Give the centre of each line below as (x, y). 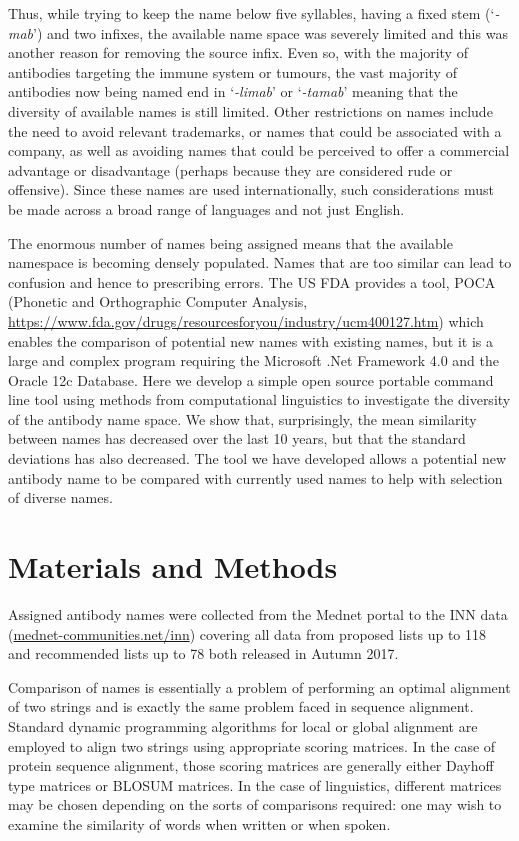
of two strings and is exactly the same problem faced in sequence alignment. (241, 706)
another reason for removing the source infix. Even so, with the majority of (238, 52)
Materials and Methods (173, 566)
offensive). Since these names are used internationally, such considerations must (251, 189)
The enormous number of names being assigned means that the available (230, 242)
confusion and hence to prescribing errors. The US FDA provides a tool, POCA (252, 281)
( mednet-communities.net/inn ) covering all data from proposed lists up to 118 (247, 633)
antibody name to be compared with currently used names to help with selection (255, 477)
